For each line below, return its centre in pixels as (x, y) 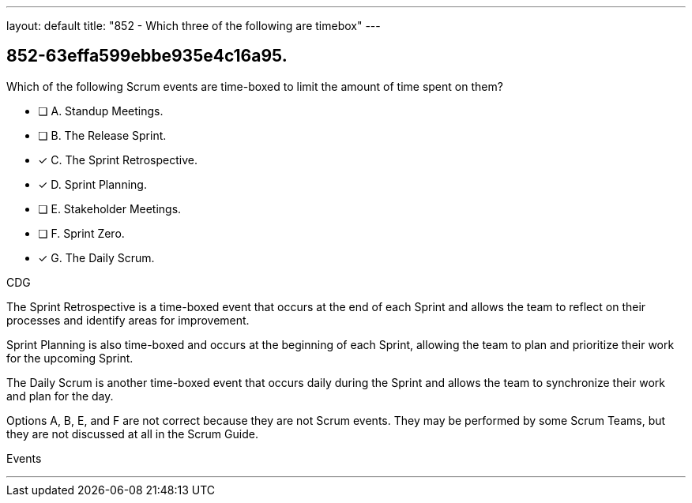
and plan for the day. (60, 396)
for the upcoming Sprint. (70, 358)
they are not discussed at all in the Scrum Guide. (132, 434)
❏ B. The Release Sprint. (102, 135)
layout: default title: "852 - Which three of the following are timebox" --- (194, 26)
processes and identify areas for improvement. (128, 320)
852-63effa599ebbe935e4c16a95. (147, 56)
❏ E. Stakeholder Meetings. (110, 208)
